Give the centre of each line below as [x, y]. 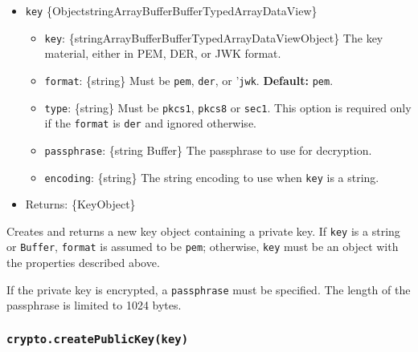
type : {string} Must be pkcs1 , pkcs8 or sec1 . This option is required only [228, 107]
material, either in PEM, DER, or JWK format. [163, 53]
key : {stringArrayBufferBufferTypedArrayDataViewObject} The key [214, 37]
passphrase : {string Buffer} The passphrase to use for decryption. [208, 150]
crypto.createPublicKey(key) [98, 339]
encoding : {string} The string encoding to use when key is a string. [212, 177]
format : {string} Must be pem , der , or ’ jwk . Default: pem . [189, 80]
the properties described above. [83, 263]
